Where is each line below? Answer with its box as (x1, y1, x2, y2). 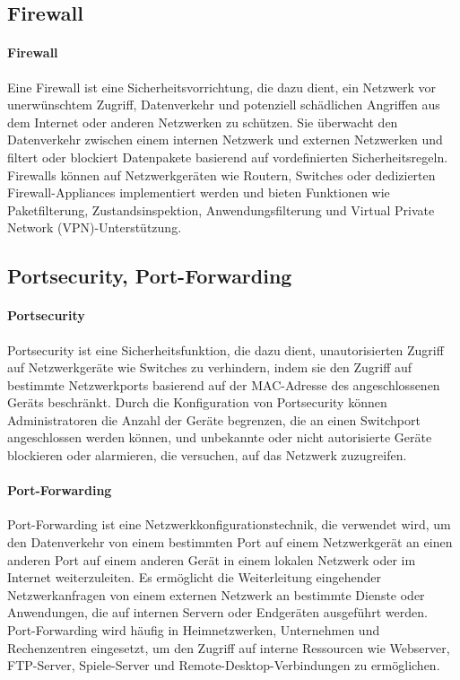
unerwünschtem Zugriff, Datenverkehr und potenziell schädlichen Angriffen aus (7, 95, 440, 114)
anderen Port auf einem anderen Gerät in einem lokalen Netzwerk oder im (7, 550, 416, 569)
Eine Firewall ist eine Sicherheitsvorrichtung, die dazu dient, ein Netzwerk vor (7, 77, 436, 96)
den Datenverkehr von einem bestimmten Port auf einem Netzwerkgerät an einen (7, 533, 453, 552)
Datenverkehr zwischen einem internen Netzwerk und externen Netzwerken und (7, 130, 443, 149)
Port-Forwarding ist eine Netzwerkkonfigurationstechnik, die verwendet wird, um (7, 515, 451, 534)
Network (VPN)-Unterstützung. (7, 218, 182, 237)
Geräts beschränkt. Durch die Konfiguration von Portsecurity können (7, 393, 387, 412)
